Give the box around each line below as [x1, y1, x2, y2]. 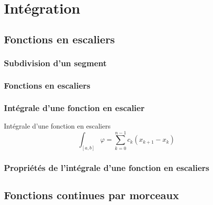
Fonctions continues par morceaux [4, 187, 179, 202]
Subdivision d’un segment [4, 57, 107, 69]
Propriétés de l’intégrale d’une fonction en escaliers [4, 162, 210, 174]
